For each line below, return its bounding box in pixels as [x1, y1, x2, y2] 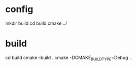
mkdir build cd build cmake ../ [5, 20, 67, 26]
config [5, 4, 33, 15]
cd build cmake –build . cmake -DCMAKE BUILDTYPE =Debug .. [5, 54, 132, 61]
